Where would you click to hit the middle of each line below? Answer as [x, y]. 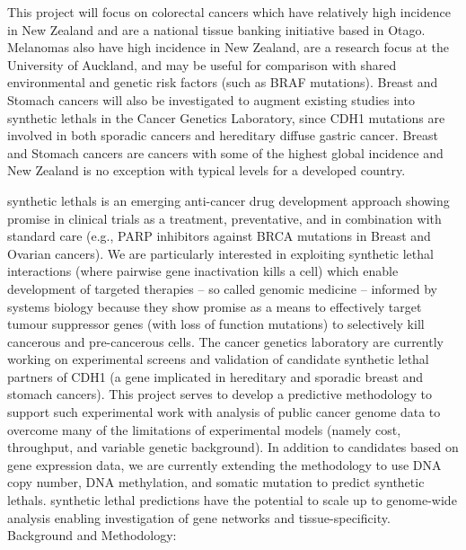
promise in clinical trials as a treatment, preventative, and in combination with [224, 218]
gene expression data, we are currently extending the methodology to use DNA [224, 464]
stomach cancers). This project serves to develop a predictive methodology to [220, 394]
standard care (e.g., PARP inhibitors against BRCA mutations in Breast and [219, 236]
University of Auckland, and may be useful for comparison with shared [202, 64]
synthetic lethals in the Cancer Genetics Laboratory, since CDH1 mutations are [226, 117]
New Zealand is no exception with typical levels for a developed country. [207, 170]
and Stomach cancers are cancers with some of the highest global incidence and [225, 152]
